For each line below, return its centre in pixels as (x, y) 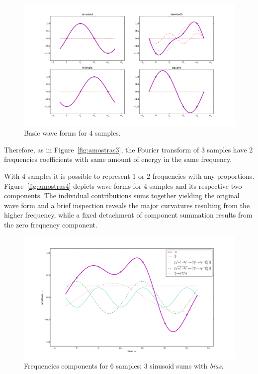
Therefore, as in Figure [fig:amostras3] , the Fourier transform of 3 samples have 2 (129, 149)
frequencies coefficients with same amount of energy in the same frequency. (118, 159)
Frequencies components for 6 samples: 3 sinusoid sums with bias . (124, 365)
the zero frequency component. (51, 224)
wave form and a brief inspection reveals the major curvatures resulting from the (127, 205)
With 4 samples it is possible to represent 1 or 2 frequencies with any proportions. (129, 176)
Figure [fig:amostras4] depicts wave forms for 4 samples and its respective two (123, 186)
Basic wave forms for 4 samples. (72, 133)
